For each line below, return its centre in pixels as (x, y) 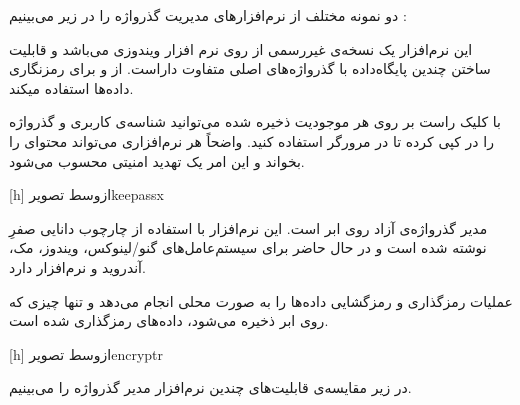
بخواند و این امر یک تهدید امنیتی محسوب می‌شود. (157, 160)
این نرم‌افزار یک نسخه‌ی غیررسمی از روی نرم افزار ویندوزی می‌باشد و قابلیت (241, 48)
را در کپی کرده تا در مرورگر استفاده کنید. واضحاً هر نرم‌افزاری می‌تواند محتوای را (251, 140)
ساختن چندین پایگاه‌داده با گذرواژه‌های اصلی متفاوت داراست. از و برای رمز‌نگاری (250, 68)
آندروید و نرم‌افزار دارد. (77, 266)
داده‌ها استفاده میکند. (71, 87)
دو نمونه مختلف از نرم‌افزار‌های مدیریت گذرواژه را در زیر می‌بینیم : (208, 15)
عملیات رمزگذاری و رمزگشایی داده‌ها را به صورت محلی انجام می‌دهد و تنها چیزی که (261, 300)
